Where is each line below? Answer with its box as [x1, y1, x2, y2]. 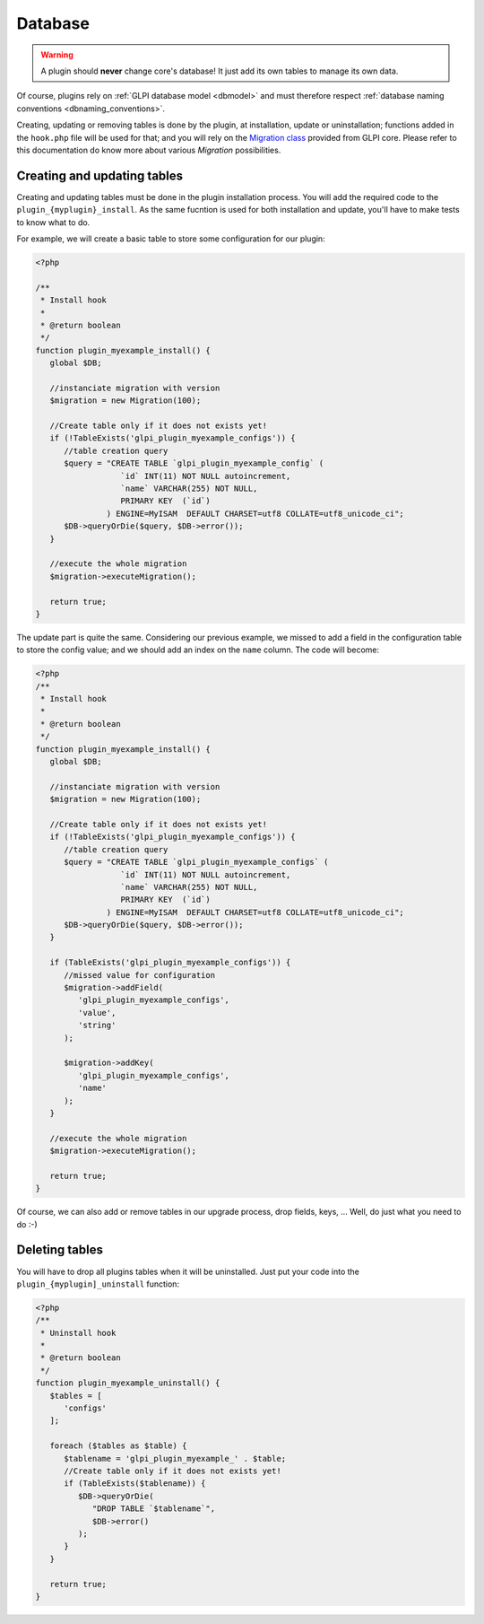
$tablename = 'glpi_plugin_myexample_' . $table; [64, 1454, 287, 1463]
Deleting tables [16, 1243, 103, 1258]
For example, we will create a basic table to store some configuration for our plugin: [16, 233, 326, 244]
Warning [40, 49, 73, 60]
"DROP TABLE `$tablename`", [91, 1504, 215, 1514]
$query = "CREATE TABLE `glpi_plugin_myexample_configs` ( [64, 857, 329, 868]
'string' [77, 1020, 117, 1031]
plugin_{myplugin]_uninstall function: [16, 1279, 179, 1289]
